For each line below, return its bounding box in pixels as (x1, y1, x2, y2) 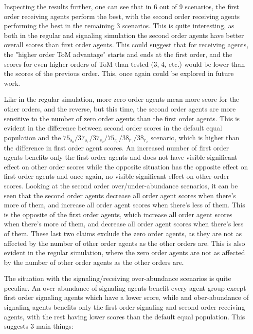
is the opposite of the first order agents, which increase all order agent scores (4, 209, 233, 219)
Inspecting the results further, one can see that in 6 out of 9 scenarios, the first (4, 1, 239, 11)
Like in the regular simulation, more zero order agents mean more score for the (4, 94, 239, 104)
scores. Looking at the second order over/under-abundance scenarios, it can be (4, 180, 238, 190)
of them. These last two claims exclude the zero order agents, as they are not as (4, 228, 242, 238)
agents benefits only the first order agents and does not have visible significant (4, 152, 237, 162)
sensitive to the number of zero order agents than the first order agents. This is (4, 113, 240, 123)
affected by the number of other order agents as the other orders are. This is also (4, 238, 245, 248)
